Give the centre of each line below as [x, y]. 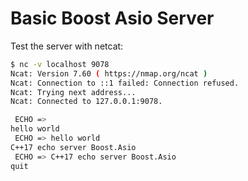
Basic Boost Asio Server [112, 18]
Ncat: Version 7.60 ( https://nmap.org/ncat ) [109, 73]
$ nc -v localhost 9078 [60, 64]
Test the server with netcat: [67, 46]
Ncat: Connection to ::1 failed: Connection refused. [125, 83]
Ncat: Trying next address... [73, 92]
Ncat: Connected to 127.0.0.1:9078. [86, 102]
